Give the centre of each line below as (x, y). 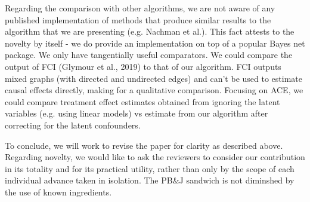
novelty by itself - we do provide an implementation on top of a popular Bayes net (155, 43)
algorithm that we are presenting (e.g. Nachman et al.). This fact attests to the (150, 31)
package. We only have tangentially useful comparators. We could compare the (149, 55)
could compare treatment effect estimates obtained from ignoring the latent (142, 101)
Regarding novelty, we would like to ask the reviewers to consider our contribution (155, 157)
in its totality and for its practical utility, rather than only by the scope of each (150, 168)
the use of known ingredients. (58, 192)
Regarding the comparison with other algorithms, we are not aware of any (140, 8)
